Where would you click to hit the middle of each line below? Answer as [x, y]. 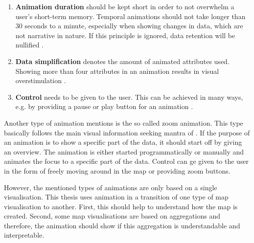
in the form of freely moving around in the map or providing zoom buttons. [117, 170]
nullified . [29, 45]
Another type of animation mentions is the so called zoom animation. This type [124, 122]
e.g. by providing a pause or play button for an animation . [104, 106]
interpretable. [24, 235]
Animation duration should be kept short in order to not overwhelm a [125, 6]
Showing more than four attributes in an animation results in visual [117, 71]
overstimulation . [41, 80]
